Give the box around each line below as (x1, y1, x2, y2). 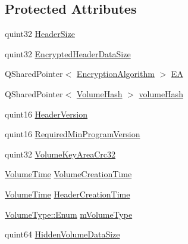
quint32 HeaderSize (5, 27, 75, 40)
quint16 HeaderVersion (5, 107, 88, 120)
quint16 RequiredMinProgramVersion (5, 128, 140, 140)
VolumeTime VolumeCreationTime (5, 168, 132, 180)
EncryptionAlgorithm (76, 67, 155, 80)
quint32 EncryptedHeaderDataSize (5, 47, 131, 60)
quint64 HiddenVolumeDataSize (5, 228, 120, 240)
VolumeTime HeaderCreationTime (5, 187, 130, 200)
